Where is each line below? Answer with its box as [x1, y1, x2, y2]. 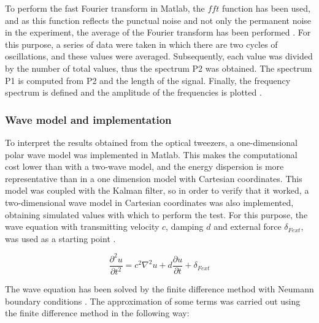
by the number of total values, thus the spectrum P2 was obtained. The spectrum [5, 61, 312, 74]
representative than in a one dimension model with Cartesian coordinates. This [5, 172, 302, 184]
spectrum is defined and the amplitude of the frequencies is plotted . [5, 86, 262, 99]
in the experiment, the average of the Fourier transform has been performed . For [5, 26, 311, 39]
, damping [166, 220, 204, 233]
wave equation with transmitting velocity [5, 220, 159, 233]
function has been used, [221, 2, 310, 14]
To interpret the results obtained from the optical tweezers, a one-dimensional [5, 135, 298, 148]
